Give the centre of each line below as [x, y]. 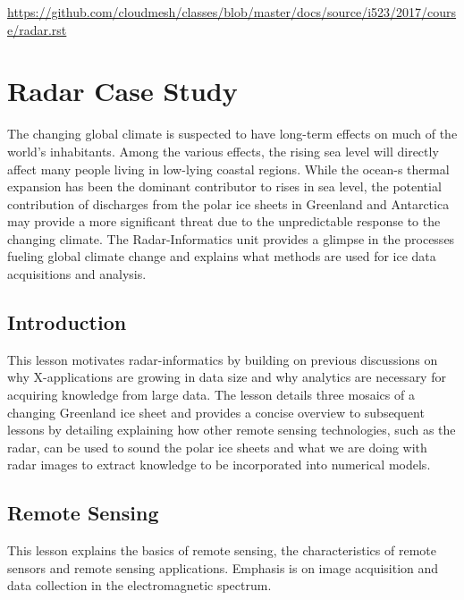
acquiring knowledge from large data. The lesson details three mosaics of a [211, 395]
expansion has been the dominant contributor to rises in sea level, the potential [224, 186]
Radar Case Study [122, 91]
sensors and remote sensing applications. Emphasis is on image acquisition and [223, 567]
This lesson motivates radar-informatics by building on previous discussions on [223, 359]
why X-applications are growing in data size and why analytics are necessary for [227, 377]
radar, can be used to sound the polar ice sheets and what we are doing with [217, 447]
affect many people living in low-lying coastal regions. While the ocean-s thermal [228, 169]
